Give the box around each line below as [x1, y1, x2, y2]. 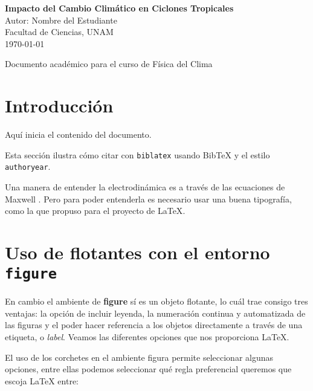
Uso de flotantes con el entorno [5, 239, 270, 264]
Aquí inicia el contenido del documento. [5, 128, 152, 141]
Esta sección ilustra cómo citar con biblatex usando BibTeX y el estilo [5, 148, 270, 161]
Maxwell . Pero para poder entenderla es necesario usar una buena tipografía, [5, 192, 292, 205]
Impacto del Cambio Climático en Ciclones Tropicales [5, 2, 234, 14]
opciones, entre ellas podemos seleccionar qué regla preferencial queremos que [5, 363, 292, 375]
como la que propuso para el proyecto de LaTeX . [5, 204, 186, 217]
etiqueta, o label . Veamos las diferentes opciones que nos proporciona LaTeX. [5, 331, 289, 343]
